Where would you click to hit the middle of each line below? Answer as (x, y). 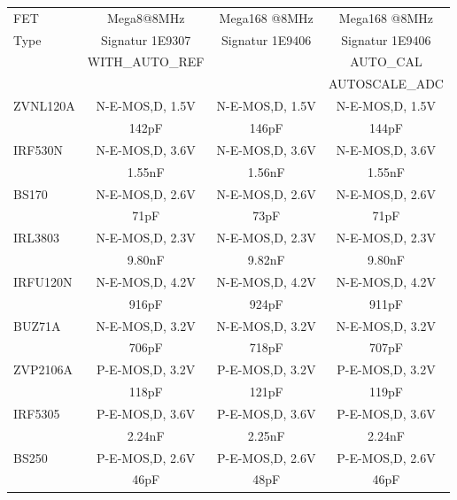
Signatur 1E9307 (146, 39)
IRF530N (38, 149)
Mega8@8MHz (146, 17)
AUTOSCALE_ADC (386, 84)
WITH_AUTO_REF (146, 62)
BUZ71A (37, 325)
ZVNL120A (44, 106)
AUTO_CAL (386, 62)
